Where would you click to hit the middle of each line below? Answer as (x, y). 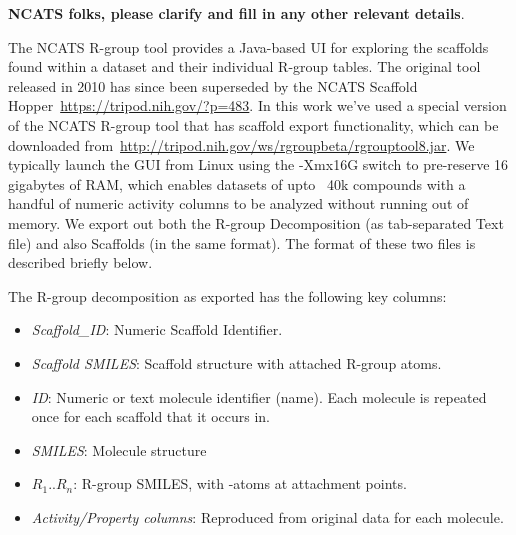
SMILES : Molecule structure (119, 449)
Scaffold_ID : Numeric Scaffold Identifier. (157, 329)
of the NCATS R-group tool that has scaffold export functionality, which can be (253, 124)
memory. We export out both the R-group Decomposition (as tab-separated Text (256, 222)
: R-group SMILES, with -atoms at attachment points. (240, 483)
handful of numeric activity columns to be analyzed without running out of (238, 203)
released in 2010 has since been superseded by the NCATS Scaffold (213, 85)
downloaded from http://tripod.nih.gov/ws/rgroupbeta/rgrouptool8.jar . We (241, 144)
